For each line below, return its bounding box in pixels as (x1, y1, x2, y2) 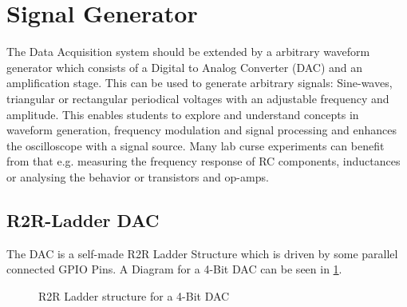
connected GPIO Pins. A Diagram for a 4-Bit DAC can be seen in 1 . (6, 261, 342, 277)
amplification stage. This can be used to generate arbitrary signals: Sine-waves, (6, 74, 393, 91)
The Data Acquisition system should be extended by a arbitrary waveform (6, 43, 370, 60)
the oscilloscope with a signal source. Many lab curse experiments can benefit (6, 137, 385, 153)
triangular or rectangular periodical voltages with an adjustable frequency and (6, 90, 389, 106)
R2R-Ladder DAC (6, 207, 160, 232)
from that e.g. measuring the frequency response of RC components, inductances (6, 153, 401, 169)
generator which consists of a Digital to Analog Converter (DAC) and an (6, 58, 363, 75)
